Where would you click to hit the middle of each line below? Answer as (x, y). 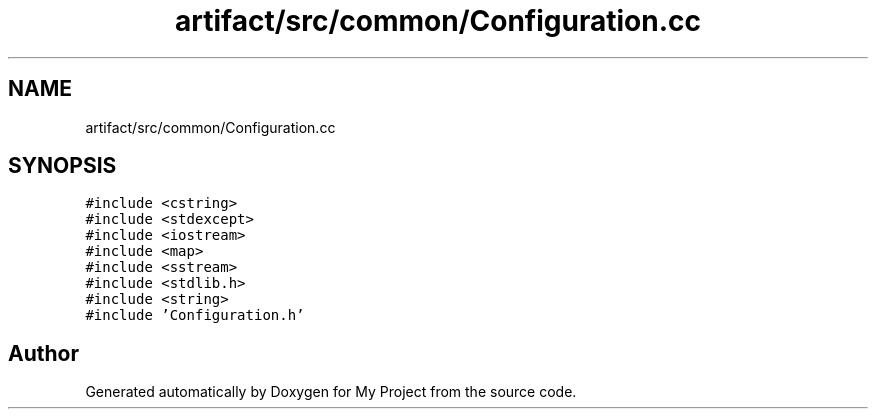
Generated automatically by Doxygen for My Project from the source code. (331, 392)
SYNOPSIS (62, 166)
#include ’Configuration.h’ (195, 315)
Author (43, 353)
